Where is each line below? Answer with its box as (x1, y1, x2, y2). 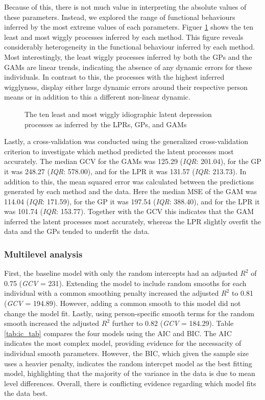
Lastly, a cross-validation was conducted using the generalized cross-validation (4, 136, 249, 147)
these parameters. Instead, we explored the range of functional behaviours (4, 11, 235, 22)
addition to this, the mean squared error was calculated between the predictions (4, 176, 254, 186)
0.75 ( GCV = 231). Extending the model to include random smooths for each (4, 277, 247, 288)
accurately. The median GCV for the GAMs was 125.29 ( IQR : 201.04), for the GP (4, 156, 261, 167)
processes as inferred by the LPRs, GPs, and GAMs (25, 119, 187, 129)
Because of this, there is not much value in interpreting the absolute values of (4, 2, 247, 12)
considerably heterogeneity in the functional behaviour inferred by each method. (4, 41, 255, 52)
